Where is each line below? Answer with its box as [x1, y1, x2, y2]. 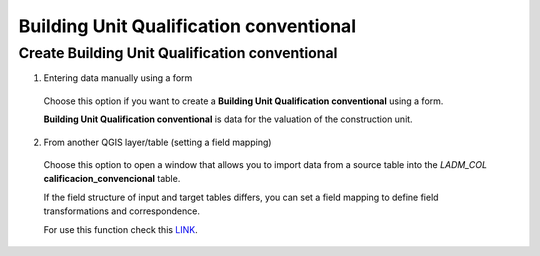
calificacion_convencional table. [43, 173, 181, 185]
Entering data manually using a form [43, 72, 193, 84]
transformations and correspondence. [43, 205, 200, 217]
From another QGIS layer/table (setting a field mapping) [43, 136, 272, 148]
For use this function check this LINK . [43, 223, 199, 235]
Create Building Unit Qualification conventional [18, 44, 338, 62]
